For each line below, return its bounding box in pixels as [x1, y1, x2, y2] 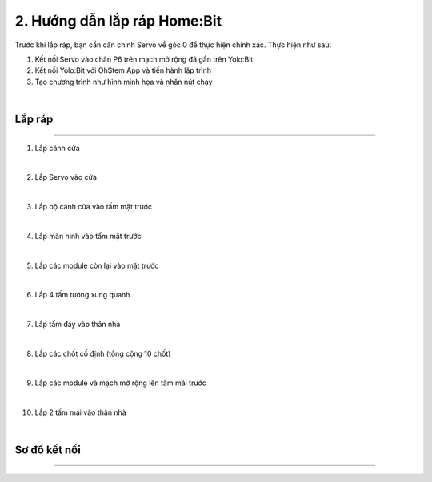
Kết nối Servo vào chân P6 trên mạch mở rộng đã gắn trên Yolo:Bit [34, 54, 254, 64]
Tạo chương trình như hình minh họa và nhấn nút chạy [34, 77, 213, 86]
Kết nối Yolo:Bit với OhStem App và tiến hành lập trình [34, 66, 212, 75]
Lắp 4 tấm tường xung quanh [34, 290, 130, 300]
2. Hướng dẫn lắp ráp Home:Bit [14, 12, 222, 30]
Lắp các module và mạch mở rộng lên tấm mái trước [34, 378, 207, 388]
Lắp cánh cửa [34, 143, 80, 153]
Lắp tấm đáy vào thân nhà [34, 320, 121, 329]
